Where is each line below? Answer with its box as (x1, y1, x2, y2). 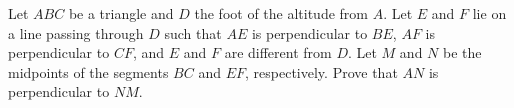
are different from (224, 42, 332, 63)
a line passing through (8, 22, 144, 43)
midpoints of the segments (8, 61, 169, 82)
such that (164, 22, 222, 43)
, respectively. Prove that (245, 61, 398, 82)
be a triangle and (68, 3, 174, 23)
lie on (472, 3, 507, 23)
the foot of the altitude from (194, 3, 368, 23)
